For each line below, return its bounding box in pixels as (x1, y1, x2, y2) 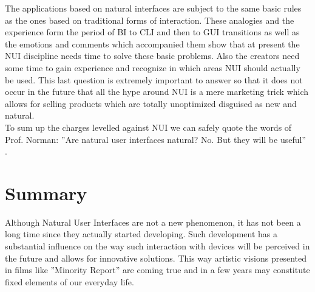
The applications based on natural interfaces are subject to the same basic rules (5, 2, 302, 14)
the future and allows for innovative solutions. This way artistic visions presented (5, 251, 307, 264)
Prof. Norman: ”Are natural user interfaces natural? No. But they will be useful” (5, 133, 306, 145)
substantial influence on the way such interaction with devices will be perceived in (5, 240, 310, 252)
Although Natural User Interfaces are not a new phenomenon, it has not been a (5, 215, 301, 228)
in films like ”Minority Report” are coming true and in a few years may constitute (5, 263, 310, 276)
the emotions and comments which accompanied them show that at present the (5, 37, 300, 50)
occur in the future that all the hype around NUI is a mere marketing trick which (5, 85, 309, 98)
